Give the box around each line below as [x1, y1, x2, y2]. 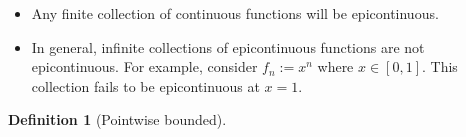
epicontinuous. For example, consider [31, 56, 258, 77]
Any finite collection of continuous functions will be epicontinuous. [31, 3, 439, 23]
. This [422, 56, 458, 77]
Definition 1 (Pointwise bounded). [8, 109, 227, 130]
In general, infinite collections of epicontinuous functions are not [31, 36, 425, 57]
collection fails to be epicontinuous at [31, 75, 260, 96]
